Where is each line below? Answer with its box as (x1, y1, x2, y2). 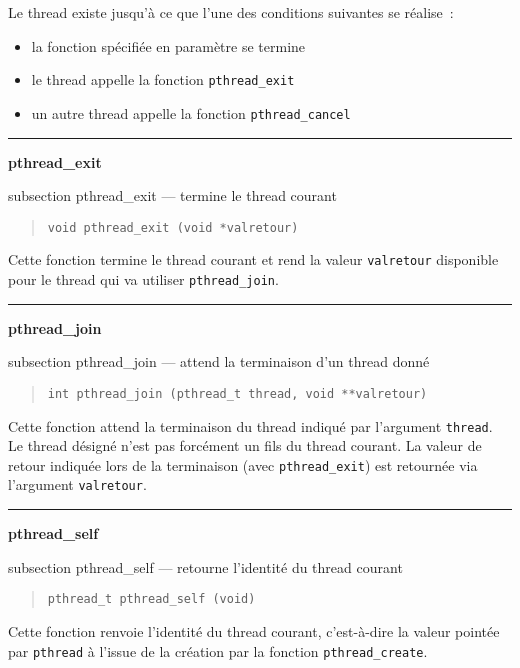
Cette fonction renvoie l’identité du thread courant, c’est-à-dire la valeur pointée (8, 620, 500, 641)
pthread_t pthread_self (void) (47, 592, 256, 607)
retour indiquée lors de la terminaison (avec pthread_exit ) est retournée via (8, 454, 478, 475)
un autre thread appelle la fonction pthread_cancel (31, 102, 351, 123)
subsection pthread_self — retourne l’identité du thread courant (8, 556, 403, 577)
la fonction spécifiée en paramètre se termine (31, 35, 306, 56)
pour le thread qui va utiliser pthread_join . (8, 269, 279, 289)
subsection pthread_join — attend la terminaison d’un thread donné (8, 351, 430, 372)
